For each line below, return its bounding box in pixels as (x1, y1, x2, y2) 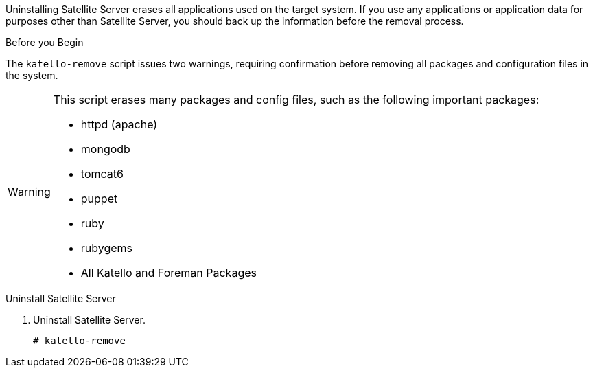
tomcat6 (80, 167, 124, 181)
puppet (80, 192, 118, 205)
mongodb (80, 142, 130, 156)
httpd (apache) (80, 117, 158, 131)
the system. (5, 69, 58, 81)
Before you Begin (5, 36, 84, 48)
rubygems (80, 241, 133, 255)
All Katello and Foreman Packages (80, 266, 257, 280)
